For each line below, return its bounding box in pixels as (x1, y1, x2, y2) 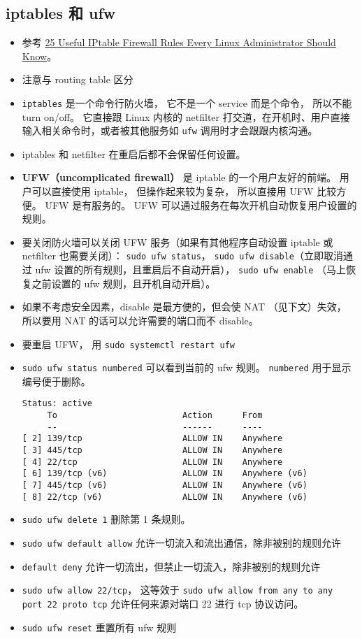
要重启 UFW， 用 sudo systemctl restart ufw (22, 336, 235, 351)
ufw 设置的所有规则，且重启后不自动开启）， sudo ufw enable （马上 (35, 262, 347, 277)
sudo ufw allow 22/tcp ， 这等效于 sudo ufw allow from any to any (22, 582, 333, 597)
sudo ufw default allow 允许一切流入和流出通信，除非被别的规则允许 (22, 536, 341, 550)
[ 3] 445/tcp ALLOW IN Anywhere (22, 445, 283, 456)
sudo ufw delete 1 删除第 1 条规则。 (22, 512, 191, 526)
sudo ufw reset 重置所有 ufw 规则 (22, 619, 177, 634)
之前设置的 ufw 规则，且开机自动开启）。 (31, 275, 216, 290)
